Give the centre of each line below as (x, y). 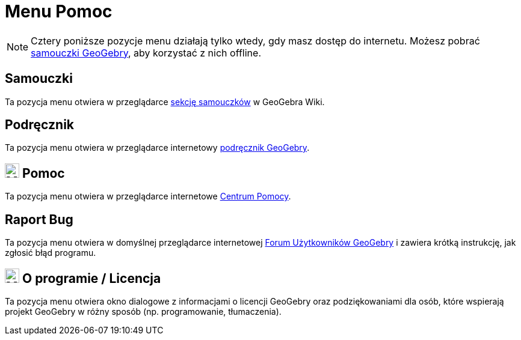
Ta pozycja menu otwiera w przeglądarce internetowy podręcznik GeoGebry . (157, 148)
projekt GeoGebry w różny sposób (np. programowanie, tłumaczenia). (143, 311)
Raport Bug (39, 219)
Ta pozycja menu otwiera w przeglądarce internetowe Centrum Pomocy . (148, 196)
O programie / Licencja (91, 278)
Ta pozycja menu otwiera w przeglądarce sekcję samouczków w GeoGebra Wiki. (165, 102)
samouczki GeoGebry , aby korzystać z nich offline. (146, 53)
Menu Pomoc (59, 11)
